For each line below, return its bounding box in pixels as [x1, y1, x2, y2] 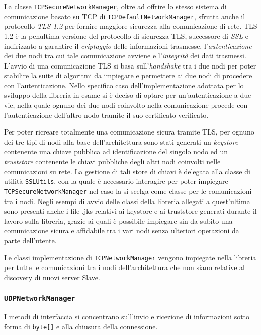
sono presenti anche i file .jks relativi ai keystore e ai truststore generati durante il [4, 206, 257, 216]
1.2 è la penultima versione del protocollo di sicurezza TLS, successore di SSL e [4, 30, 249, 41]
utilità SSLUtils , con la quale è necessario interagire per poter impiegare [4, 176, 228, 186]
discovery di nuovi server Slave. [4, 272, 100, 282]
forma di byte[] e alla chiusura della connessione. [4, 321, 158, 331]
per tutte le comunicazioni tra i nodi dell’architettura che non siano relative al [4, 262, 245, 273]
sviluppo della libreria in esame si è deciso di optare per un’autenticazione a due [4, 90, 251, 100]
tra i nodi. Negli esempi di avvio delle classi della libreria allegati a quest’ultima [4, 195, 250, 206]
